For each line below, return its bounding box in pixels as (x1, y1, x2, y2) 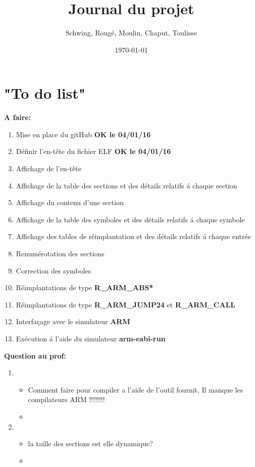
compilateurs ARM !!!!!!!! (28, 394, 105, 405)
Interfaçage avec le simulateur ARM (16, 316, 130, 327)
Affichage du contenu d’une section (16, 197, 124, 208)
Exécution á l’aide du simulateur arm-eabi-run (16, 333, 166, 343)
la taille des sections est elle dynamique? (28, 438, 153, 449)
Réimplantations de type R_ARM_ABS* (16, 282, 154, 293)
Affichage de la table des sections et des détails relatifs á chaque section (16, 180, 237, 190)
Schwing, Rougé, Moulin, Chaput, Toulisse (65, 27, 197, 38)
